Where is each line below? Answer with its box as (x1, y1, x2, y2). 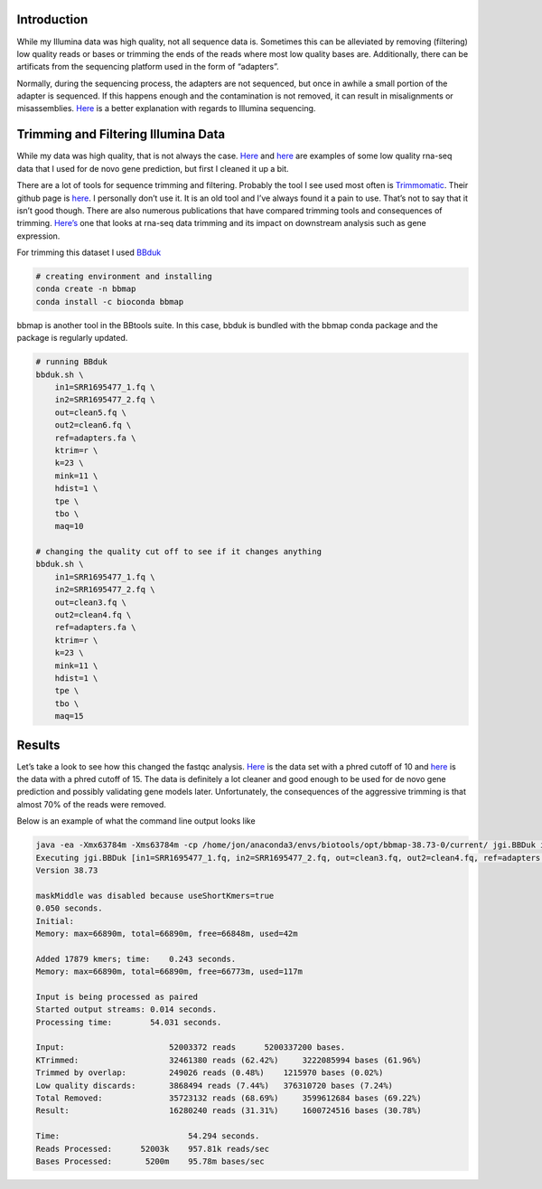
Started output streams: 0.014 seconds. (35, 1005, 217, 1014)
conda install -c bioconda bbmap (35, 297, 184, 307)
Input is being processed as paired (35, 991, 199, 1002)
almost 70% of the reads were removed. (16, 798, 167, 809)
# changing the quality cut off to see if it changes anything (35, 547, 322, 557)
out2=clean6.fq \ (54, 420, 132, 430)
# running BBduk (35, 357, 108, 367)
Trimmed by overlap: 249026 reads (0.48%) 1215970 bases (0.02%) (35, 1068, 384, 1078)
